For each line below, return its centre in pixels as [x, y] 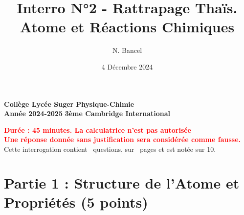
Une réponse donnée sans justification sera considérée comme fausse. [122, 139]
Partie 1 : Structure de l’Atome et [122, 182]
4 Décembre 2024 [127, 66]
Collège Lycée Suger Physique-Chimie [69, 104]
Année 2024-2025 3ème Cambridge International [87, 113]
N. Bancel [127, 50]
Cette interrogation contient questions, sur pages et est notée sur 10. [110, 149]
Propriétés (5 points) [76, 202]
